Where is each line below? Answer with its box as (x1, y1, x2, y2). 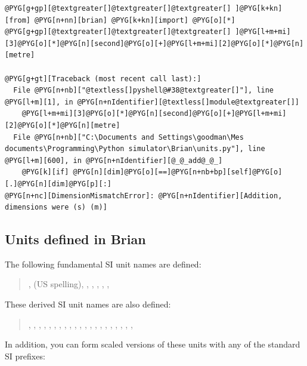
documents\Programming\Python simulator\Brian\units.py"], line (5, 144, 265, 153)
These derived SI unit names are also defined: (5, 298, 171, 310)
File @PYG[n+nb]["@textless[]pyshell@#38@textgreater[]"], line (13, 86, 274, 95)
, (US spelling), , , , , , (28, 278, 110, 290)
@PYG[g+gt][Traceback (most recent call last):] (5, 74, 201, 83)
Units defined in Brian (5, 230, 146, 248)
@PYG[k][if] (21, 168, 69, 177)
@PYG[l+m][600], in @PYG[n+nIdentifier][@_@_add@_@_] (5, 156, 223, 165)
